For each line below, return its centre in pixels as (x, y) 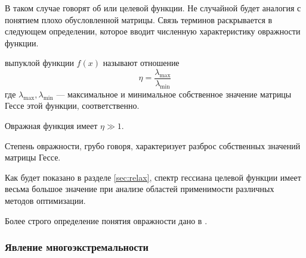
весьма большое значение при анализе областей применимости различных (140, 189)
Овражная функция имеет (51, 126)
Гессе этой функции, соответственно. (72, 106)
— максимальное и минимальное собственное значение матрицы (174, 94)
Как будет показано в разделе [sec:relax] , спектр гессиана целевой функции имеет (153, 177)
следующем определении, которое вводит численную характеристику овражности (153, 31)
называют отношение (141, 63)
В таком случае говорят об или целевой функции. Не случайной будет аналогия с (153, 8)
